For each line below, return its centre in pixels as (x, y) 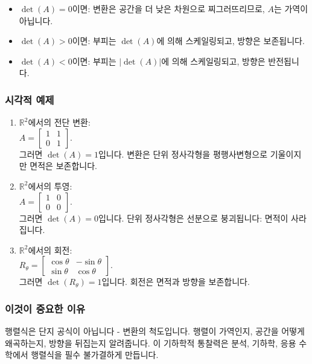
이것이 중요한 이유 (45, 308)
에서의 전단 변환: (59, 122)
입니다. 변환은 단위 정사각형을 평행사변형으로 (183, 154)
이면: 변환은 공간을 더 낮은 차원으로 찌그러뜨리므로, (168, 8)
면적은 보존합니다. (63, 166)
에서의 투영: (50, 186)
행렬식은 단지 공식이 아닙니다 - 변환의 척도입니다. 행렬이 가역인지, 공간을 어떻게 (155, 331)
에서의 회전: (50, 250)
